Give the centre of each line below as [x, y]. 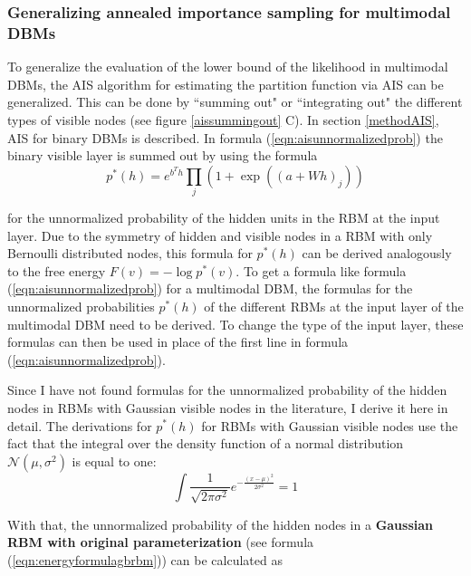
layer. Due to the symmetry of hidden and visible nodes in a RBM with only [220, 235]
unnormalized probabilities [81, 306]
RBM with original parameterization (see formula [161, 542]
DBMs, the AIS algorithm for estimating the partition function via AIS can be [226, 84]
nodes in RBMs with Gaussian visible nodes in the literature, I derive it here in [228, 407]
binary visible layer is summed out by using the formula [163, 155]
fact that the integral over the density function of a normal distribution [206, 443]
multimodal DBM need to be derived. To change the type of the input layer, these [235, 324]
